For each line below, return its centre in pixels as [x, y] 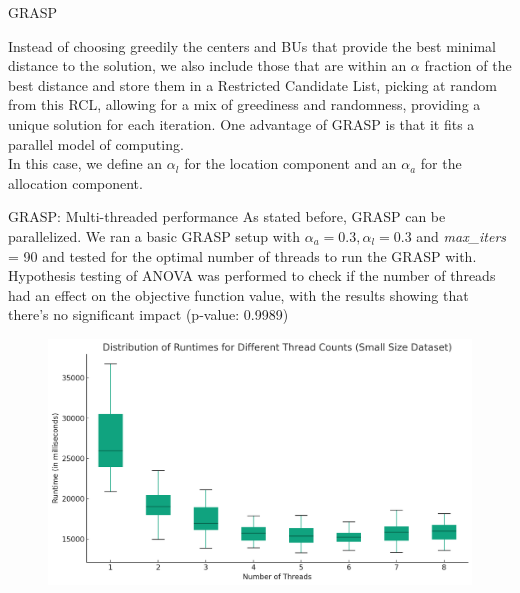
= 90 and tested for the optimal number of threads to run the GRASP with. [242, 255]
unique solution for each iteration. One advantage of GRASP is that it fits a [241, 123]
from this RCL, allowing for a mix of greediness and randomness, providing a [244, 104]
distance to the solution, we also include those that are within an [207, 65]
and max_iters [461, 235]
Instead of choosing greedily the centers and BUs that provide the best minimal [252, 45]
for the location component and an [290, 163]
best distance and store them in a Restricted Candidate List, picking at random [252, 84]
